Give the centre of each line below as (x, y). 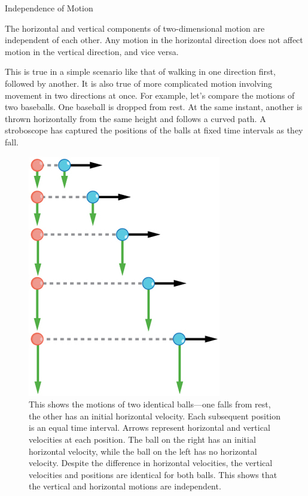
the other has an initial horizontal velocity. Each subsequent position (155, 416)
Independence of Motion (49, 8)
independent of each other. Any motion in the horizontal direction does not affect (154, 40)
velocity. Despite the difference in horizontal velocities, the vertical (151, 463)
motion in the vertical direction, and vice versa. (92, 51)
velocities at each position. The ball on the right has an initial (142, 439)
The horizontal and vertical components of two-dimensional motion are (135, 28)
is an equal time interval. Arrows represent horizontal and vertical (150, 427)
